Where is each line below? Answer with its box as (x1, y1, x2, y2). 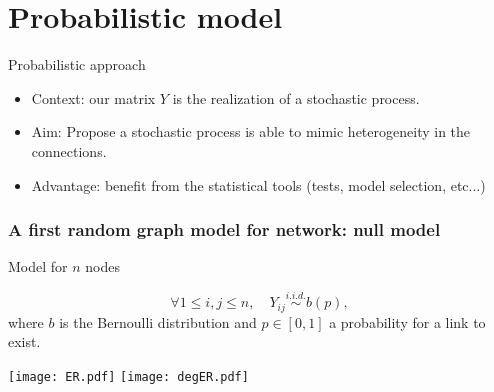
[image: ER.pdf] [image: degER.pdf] (8, 369, 249, 384)
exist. (8, 331, 41, 352)
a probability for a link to (329, 311, 486, 332)
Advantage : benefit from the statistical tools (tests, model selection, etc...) (31, 174, 486, 195)
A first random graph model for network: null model (8, 217, 441, 242)
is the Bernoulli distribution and (59, 311, 257, 332)
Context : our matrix (31, 87, 156, 108)
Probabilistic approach (8, 54, 146, 75)
